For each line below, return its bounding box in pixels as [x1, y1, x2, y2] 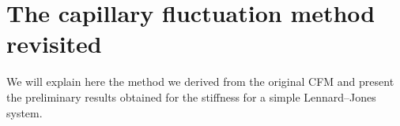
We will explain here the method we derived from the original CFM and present [6, 73, 394, 90]
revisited [6, 28, 102, 60]
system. [6, 104, 43, 120]
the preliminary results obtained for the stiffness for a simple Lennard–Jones [6, 88, 376, 105]
